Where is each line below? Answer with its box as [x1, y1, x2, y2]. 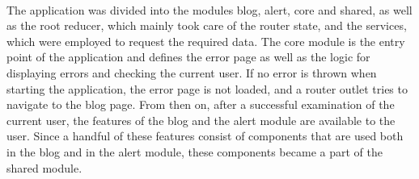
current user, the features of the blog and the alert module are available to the [6, 111, 396, 128]
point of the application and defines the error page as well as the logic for [6, 48, 370, 65]
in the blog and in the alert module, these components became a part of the [6, 143, 383, 160]
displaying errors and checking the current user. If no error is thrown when [6, 64, 377, 81]
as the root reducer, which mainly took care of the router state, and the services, [6, 17, 407, 34]
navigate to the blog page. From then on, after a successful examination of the [6, 96, 395, 113]
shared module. [6, 159, 83, 176]
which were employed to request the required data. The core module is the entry [6, 32, 405, 49]
